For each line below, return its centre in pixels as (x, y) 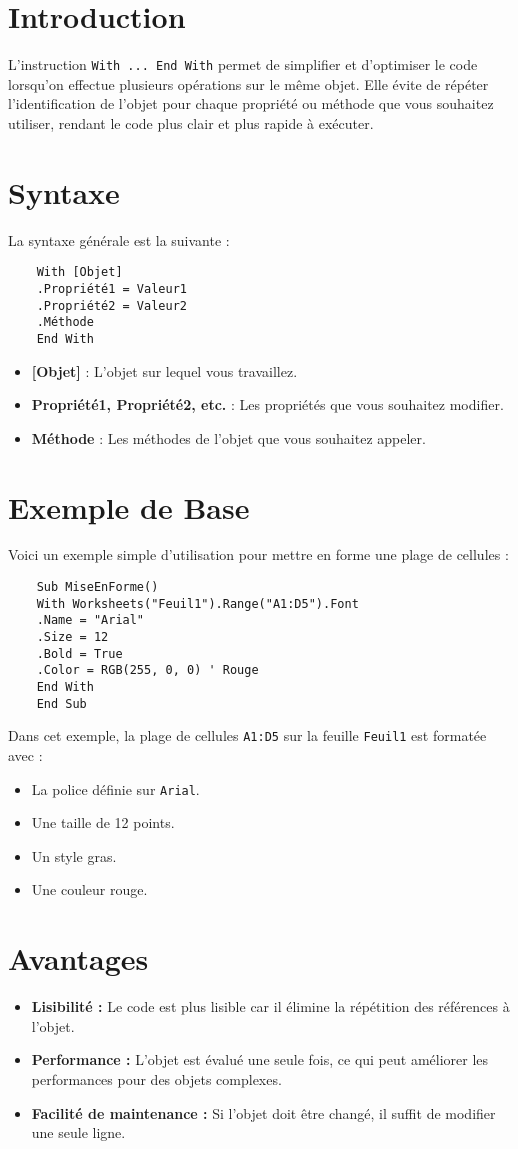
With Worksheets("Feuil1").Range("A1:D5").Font (197, 603)
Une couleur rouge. (89, 889)
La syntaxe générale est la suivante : (119, 239)
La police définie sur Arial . (115, 788)
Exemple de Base (129, 506)
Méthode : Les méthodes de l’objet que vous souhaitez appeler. (228, 437)
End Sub (61, 703)
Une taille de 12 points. (103, 822)
